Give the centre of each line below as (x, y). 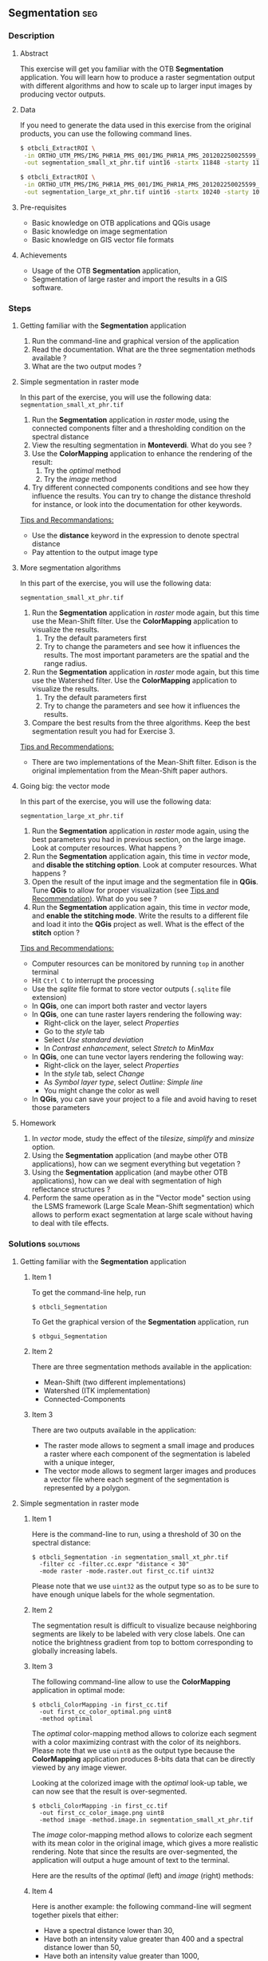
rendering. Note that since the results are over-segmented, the (134, 1851)
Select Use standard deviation (93, 1040)
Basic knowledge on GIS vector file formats (102, 239)
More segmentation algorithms (70, 568)
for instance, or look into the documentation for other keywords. (137, 505)
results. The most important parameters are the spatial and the (146, 655)
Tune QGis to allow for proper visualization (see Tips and (125, 890)
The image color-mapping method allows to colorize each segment (142, 1834)
